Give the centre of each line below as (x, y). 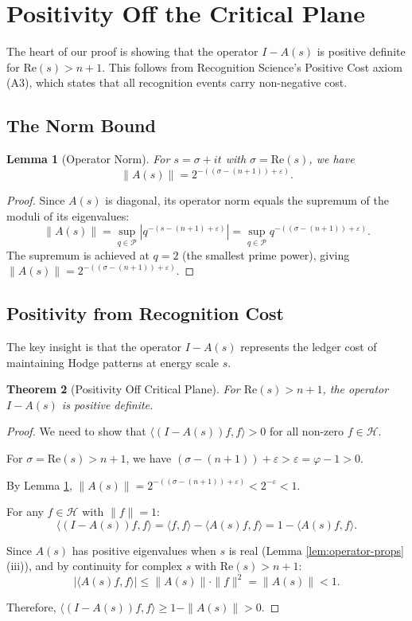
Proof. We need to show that (76, 431)
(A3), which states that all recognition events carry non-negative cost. (177, 82)
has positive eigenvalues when (144, 550)
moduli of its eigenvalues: (68, 215)
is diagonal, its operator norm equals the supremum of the (247, 200)
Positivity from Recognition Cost (145, 313)
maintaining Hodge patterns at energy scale (113, 362)
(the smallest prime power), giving (266, 254)
